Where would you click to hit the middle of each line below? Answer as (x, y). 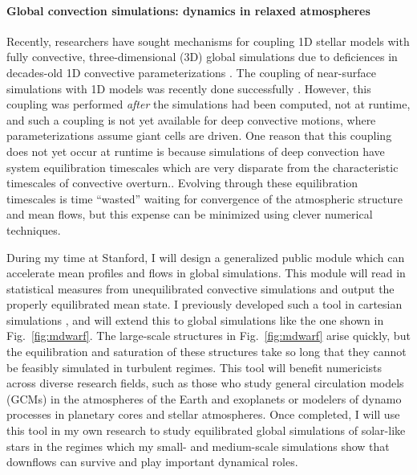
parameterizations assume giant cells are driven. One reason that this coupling (199, 135)
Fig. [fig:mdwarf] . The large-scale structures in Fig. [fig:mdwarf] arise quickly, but (208, 336)
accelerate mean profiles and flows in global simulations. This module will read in (206, 273)
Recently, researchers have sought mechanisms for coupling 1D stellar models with (208, 41)
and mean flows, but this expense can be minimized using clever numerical (190, 214)
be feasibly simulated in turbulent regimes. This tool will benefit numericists (194, 367)
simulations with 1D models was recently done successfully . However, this (189, 88)
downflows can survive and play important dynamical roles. (152, 462)
